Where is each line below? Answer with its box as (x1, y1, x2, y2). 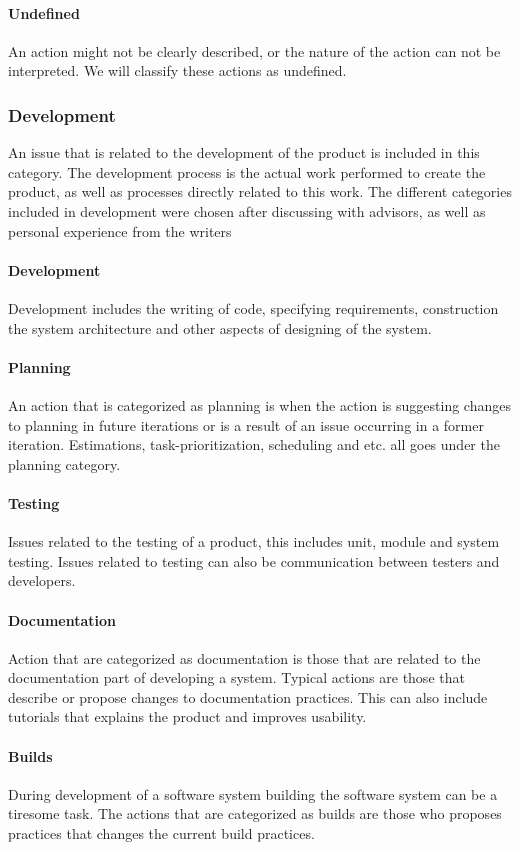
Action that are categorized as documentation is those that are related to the (8, 647, 481, 668)
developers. (8, 570, 76, 591)
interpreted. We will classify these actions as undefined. (8, 60, 347, 81)
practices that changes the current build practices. (8, 823, 315, 844)
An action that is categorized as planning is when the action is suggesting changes (8, 394, 511, 415)
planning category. (8, 453, 121, 474)
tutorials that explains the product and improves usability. (8, 706, 367, 727)
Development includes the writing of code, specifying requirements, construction (8, 297, 499, 318)
